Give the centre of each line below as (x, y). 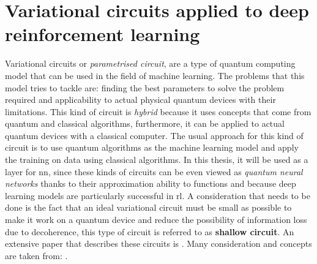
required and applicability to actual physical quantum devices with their (140, 100)
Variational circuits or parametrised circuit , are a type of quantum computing (150, 63)
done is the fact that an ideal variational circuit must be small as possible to (148, 207)
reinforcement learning (103, 34)
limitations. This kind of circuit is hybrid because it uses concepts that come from (158, 111)
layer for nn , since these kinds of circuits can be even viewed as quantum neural (154, 171)
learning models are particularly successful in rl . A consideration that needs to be (158, 195)
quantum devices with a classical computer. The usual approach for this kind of (154, 135)
